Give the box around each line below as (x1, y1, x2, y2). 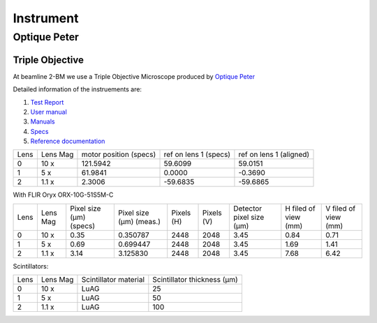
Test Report (30, 98, 64, 106)
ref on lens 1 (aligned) (238, 150, 310, 160)
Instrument (13, 10, 79, 26)
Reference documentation (30, 137, 105, 146)
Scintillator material (81, 275, 145, 285)
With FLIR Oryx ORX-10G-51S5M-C (13, 190, 114, 199)
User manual (30, 107, 68, 116)
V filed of (325, 203, 356, 213)
